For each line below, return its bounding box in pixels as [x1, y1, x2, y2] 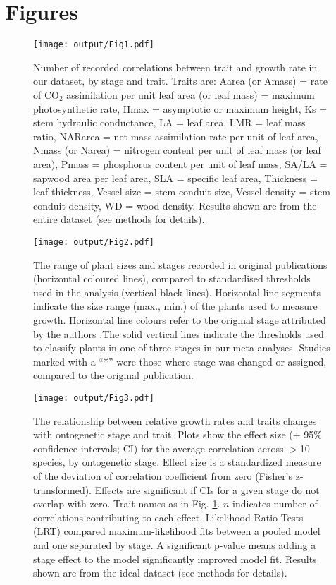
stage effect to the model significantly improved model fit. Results [33, 551, 317, 566]
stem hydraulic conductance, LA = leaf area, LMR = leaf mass [33, 115, 306, 130]
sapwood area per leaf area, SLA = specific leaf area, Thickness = [33, 170, 318, 185]
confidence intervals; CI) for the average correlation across [33, 440, 284, 455]
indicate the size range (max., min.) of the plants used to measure [33, 298, 318, 313]
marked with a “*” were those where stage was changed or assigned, [33, 354, 327, 368]
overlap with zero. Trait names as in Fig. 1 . [33, 496, 220, 511]
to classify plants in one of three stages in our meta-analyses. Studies [33, 340, 330, 355]
